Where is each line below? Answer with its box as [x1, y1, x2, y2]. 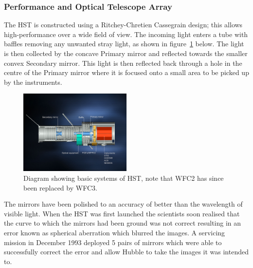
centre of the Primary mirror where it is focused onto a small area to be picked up [4, 67, 249, 77]
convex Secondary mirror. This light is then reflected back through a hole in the [4, 57, 242, 68]
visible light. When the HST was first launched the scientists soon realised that [4, 208, 240, 218]
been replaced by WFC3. [23, 182, 97, 192]
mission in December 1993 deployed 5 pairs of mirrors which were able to [4, 237, 222, 247]
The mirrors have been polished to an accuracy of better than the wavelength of [4, 199, 243, 209]
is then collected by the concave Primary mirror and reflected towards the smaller [4, 48, 248, 58]
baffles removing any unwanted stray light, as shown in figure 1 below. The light [4, 38, 244, 49]
